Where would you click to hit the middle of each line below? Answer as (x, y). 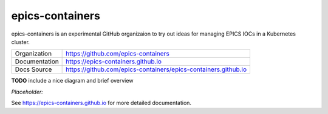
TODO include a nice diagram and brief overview (72, 81)
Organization (33, 54)
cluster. (21, 42)
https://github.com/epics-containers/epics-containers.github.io (156, 69)
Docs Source (33, 69)
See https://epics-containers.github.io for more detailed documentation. (101, 103)
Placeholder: (27, 92)
